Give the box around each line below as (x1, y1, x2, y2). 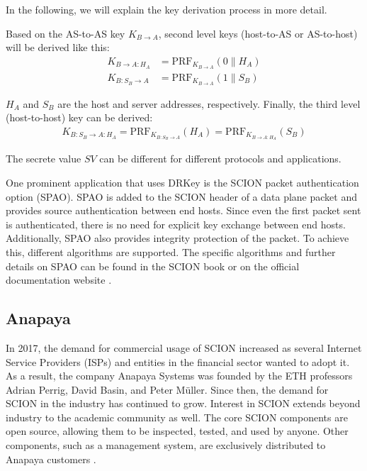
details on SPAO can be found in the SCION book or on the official (6, 258, 300, 273)
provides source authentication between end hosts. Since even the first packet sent (6, 203, 361, 218)
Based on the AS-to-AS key (6, 26, 125, 40)
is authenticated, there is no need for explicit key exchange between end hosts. (6, 216, 346, 231)
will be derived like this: (6, 40, 110, 55)
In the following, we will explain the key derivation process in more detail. (6, 2, 327, 16)
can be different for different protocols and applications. (99, 151, 341, 166)
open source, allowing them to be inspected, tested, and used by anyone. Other (6, 423, 349, 438)
